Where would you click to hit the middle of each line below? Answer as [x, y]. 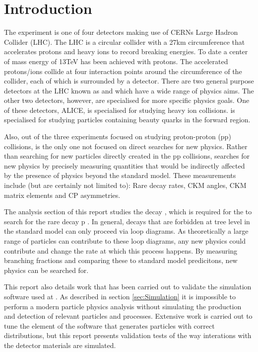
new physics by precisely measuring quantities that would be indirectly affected [125, 165]
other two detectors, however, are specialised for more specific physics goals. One [127, 100]
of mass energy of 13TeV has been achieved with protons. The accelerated [116, 61]
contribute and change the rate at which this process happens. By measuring [121, 250]
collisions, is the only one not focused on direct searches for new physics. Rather [126, 146]
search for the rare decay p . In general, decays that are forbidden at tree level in [127, 221]
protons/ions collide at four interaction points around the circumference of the [123, 71]
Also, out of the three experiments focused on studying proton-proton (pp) [118, 136]
